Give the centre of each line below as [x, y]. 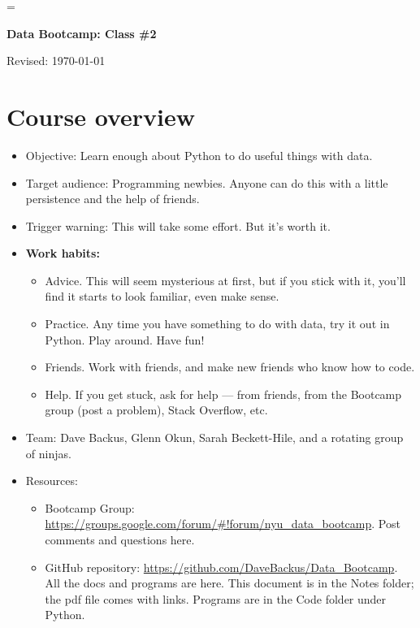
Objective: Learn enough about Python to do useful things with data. [199, 155]
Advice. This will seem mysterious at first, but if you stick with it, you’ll [225, 280]
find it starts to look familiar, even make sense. [162, 296]
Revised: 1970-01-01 [56, 61]
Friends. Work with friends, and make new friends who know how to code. [230, 367]
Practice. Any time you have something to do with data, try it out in [217, 324]
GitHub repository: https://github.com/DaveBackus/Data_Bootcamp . [221, 567]
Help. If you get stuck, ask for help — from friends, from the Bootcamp [223, 394]
